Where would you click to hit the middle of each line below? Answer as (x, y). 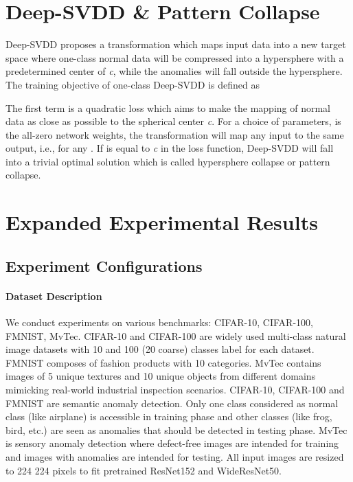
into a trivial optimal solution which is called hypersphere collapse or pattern (168, 161)
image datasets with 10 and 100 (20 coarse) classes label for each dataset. (160, 349)
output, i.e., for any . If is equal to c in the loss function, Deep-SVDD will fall (170, 148)
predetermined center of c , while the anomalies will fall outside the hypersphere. (174, 71)
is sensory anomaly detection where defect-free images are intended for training (172, 443)
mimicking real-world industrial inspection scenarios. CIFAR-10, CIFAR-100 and (175, 389)
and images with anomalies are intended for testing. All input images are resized (175, 456)
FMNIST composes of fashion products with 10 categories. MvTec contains (163, 362)
